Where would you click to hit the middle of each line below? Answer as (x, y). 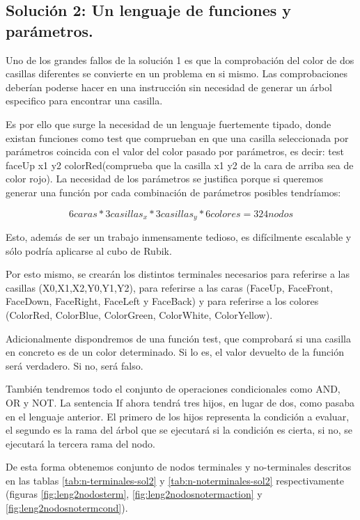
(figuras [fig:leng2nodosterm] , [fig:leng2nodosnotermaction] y (134, 494)
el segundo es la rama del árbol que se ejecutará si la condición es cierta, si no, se (179, 430)
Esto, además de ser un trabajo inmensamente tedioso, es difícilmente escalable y (179, 236)
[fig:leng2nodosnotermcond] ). (67, 508)
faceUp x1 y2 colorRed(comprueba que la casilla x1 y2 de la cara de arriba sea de (180, 165)
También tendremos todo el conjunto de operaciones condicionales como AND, (173, 389)
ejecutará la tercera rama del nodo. (80, 443)
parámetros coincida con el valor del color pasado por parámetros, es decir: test (175, 151)
